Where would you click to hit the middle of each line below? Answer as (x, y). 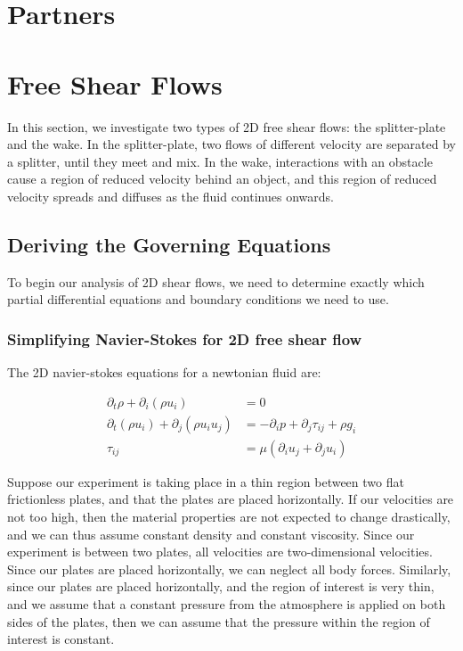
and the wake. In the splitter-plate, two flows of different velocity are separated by (231, 144)
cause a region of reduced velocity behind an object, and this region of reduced (222, 179)
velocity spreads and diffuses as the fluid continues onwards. (171, 196)
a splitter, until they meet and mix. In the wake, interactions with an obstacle (220, 161)
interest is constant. (61, 639)
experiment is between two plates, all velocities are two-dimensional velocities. (220, 552)
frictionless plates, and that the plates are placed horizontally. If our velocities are (231, 499)
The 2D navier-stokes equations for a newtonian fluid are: (164, 372)
